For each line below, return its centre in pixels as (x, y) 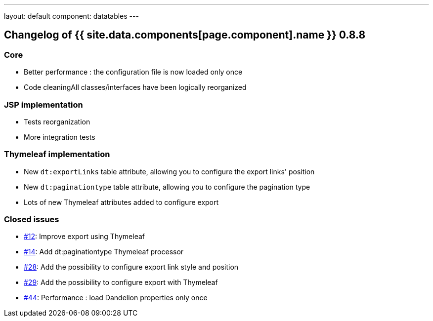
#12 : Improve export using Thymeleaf (84, 237)
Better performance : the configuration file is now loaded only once (133, 72)
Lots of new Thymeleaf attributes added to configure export (121, 202)
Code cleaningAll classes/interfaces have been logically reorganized (135, 87)
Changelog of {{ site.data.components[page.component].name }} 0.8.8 (185, 35)
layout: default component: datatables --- (71, 16)
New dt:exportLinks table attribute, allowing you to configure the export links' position (169, 171)
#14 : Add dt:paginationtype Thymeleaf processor (104, 252)
